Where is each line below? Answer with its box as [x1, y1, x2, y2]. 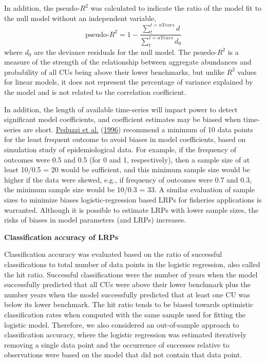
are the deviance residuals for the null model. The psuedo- [34, 46, 217, 57]
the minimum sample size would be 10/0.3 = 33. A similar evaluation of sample [4, 184, 255, 195]
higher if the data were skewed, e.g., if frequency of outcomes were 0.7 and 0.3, [4, 174, 252, 185]
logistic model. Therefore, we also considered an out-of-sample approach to [4, 319, 239, 330]
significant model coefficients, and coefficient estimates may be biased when [4, 114, 241, 125]
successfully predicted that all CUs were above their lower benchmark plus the [4, 279, 251, 290]
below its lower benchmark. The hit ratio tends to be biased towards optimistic [4, 299, 254, 310]
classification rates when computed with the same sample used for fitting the [4, 309, 245, 319]
